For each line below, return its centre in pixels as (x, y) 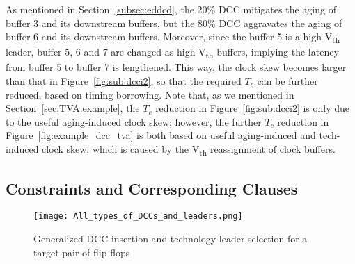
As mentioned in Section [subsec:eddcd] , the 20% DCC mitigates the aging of (171, 9)
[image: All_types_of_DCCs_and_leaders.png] (138, 216)
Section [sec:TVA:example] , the (73, 108)
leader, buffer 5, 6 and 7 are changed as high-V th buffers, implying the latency (172, 53)
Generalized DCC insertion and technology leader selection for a (171, 238)
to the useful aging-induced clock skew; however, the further (134, 121)
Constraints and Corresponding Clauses (152, 188)
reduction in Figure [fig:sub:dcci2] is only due (253, 108)
